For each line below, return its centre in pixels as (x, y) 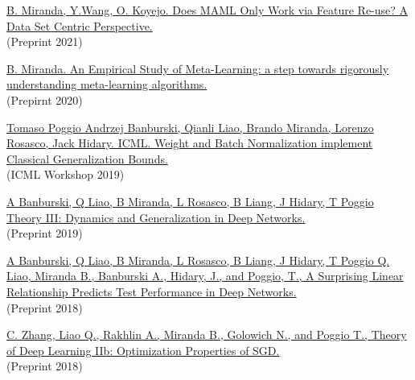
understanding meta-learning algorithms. (107, 84)
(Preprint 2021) (45, 41)
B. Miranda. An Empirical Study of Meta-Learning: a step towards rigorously (198, 68)
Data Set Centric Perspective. (80, 25)
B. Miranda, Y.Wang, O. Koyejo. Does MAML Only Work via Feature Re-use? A (207, 10)
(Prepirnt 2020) (45, 99)
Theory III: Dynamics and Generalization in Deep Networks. (156, 217)
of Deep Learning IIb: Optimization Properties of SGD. (143, 350)
